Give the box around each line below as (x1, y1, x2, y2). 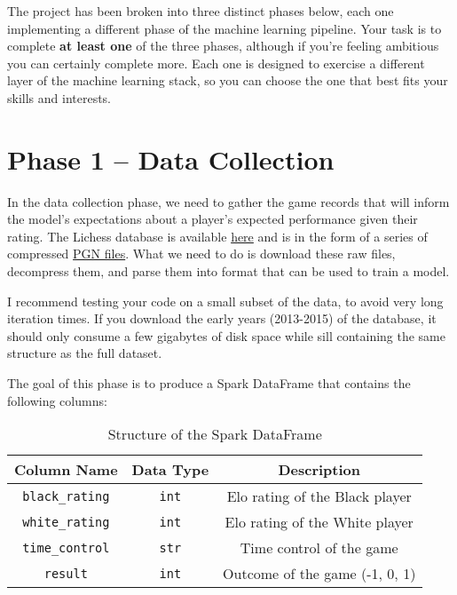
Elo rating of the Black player (226, 486, 412, 507)
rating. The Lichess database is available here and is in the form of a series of (7, 226, 428, 245)
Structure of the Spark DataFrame (107, 424, 322, 445)
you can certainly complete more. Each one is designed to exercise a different (7, 53, 425, 72)
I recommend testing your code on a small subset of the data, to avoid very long (7, 291, 444, 310)
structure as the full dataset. (7, 344, 162, 362)
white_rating (22, 514, 110, 529)
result (43, 566, 88, 581)
